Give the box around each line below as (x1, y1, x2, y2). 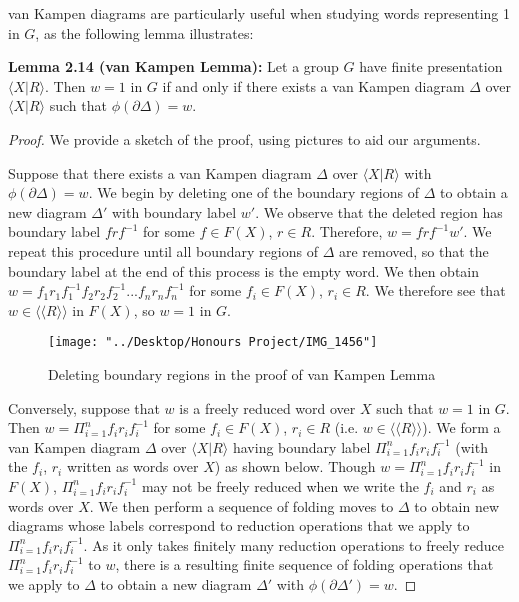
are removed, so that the (338, 240, 489, 261)
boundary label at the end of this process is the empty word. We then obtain (8, 260, 480, 281)
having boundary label (232, 436, 371, 457)
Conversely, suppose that (8, 397, 160, 418)
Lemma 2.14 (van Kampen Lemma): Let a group (8, 56, 339, 77)
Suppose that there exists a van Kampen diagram (8, 162, 312, 183)
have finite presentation (359, 56, 503, 77)
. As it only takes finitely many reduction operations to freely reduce (83, 534, 504, 555)
